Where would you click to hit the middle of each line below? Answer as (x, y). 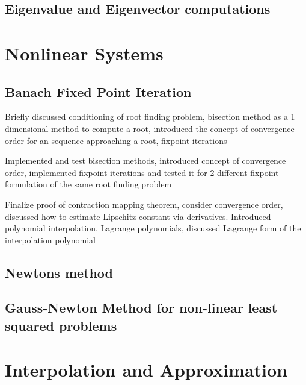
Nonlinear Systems (84, 53)
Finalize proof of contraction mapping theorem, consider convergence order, (144, 204)
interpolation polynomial (50, 239)
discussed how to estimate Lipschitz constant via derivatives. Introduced (138, 216)
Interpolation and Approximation (146, 370)
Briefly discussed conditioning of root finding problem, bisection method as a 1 (150, 117)
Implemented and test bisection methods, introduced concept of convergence (145, 161)
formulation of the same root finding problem (88, 184)
